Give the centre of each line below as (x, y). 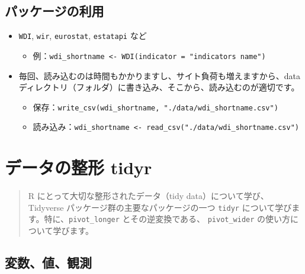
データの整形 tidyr (78, 167)
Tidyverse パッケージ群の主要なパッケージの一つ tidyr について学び (160, 207)
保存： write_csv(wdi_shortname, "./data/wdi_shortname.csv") (155, 107)
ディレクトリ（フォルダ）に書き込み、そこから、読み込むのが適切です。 (159, 87)
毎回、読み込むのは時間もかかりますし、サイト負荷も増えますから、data (160, 75)
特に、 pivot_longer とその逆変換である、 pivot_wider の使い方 (167, 219)
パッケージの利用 (54, 11)
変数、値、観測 (48, 262)
